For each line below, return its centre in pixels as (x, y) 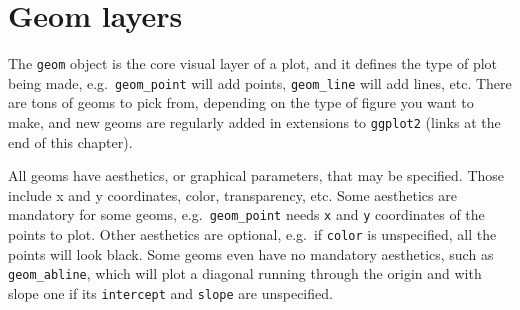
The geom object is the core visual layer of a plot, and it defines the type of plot (252, 63)
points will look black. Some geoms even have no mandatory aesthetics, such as (251, 253)
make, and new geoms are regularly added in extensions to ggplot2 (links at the (254, 122)
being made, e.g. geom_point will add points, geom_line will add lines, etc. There (260, 82)
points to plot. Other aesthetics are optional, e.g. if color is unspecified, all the (252, 234)
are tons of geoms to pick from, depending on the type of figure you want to (241, 102)
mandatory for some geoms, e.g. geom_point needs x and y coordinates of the (246, 214)
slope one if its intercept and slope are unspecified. (170, 293)
